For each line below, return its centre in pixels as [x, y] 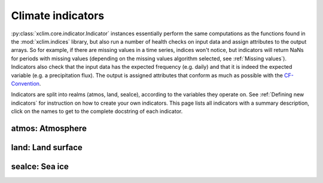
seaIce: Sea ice [40, 167]
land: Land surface [47, 147]
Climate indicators [58, 16]
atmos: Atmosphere [49, 128]
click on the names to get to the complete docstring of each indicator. [97, 111]
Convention [25, 83]
